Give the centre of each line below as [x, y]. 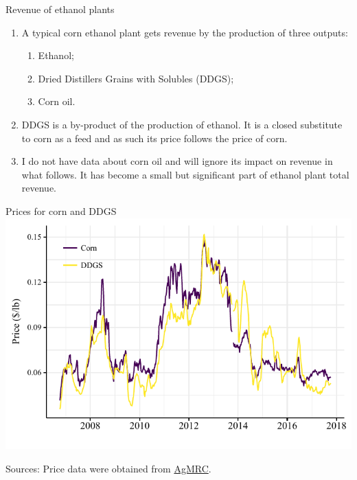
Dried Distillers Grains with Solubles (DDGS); [136, 78]
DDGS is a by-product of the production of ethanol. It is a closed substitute [182, 124]
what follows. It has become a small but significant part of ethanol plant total [185, 174]
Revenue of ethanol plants [60, 9]
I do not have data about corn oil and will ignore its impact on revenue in [177, 161]
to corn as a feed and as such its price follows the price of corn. [154, 138]
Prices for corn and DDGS [61, 210]
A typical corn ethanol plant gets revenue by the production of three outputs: [185, 32]
